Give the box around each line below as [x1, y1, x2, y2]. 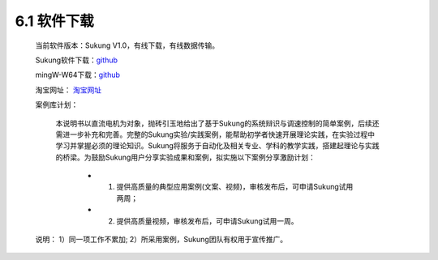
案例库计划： [35, 100, 79, 109]
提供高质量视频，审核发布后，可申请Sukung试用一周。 [116, 215, 299, 226]
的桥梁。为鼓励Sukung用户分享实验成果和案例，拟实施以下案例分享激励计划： [55, 152, 316, 162]
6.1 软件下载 [15, 12, 94, 30]
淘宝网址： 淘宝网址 [35, 85, 101, 95]
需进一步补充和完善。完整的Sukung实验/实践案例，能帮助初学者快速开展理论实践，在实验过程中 [55, 130, 376, 139]
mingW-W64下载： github [35, 70, 121, 80]
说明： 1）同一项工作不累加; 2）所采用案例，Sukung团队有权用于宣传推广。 [35, 235, 288, 245]
